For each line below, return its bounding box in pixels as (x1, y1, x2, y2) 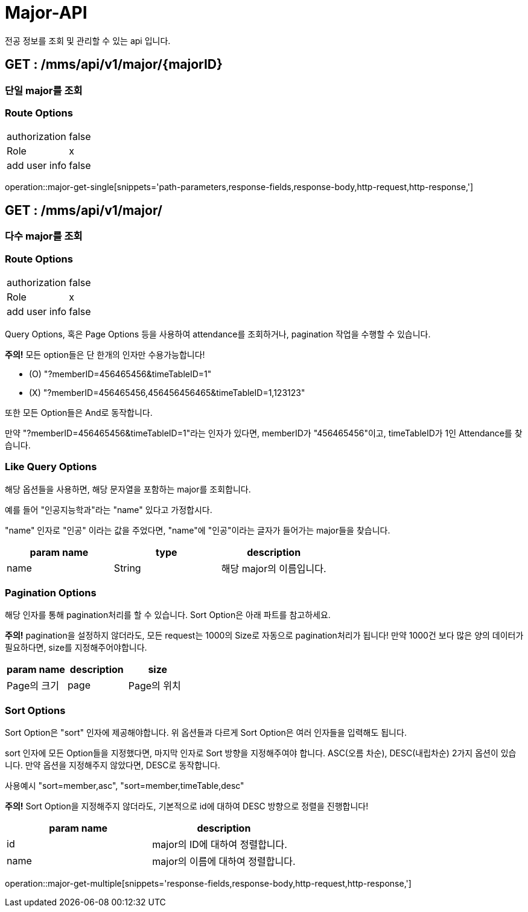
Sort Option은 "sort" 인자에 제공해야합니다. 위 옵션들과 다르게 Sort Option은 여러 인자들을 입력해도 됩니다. (5, 727, 407, 738)
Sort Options (5, 704, 66, 716)
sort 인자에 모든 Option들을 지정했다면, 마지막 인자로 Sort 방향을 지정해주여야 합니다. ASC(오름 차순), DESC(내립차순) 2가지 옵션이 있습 (5, 748, 517, 759)
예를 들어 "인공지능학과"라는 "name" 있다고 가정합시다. (5, 504, 212, 515)
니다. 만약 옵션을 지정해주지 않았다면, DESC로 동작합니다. (5, 760, 220, 771)
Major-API (5, 2, 87, 23)
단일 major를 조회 (5, 84, 83, 97)
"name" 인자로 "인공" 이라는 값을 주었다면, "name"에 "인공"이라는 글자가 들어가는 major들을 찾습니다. (5, 525, 390, 535)
